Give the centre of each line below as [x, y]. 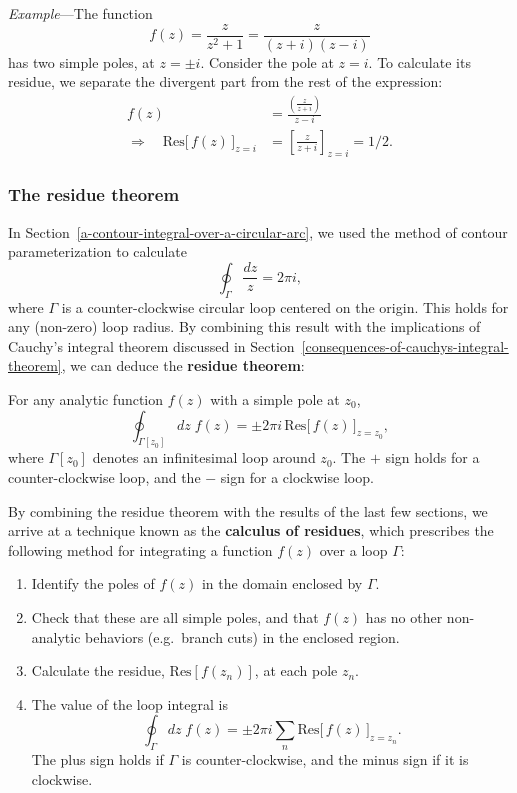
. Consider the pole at [267, 61]
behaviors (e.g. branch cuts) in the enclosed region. [242, 636]
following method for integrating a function [140, 549]
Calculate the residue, [98, 670]
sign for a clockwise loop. [297, 476]
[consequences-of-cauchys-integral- [405, 345]
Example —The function [80, 13]
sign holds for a [432, 457]
